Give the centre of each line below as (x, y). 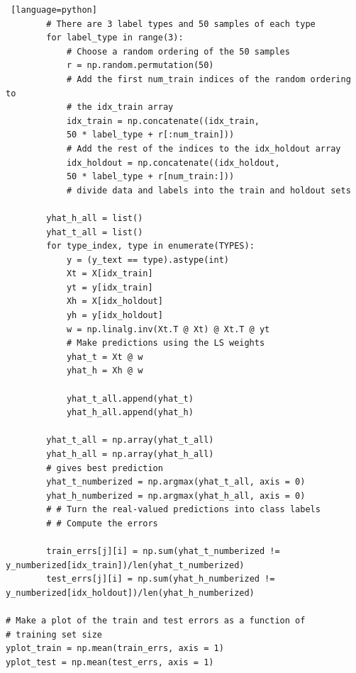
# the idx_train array (120, 107)
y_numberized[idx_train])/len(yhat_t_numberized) (125, 565)
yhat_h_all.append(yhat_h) (130, 413)
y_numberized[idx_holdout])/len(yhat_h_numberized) (130, 593)
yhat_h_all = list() (95, 218)
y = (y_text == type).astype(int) (148, 260)
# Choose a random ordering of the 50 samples (178, 51)
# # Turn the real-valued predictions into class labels (183, 510)
